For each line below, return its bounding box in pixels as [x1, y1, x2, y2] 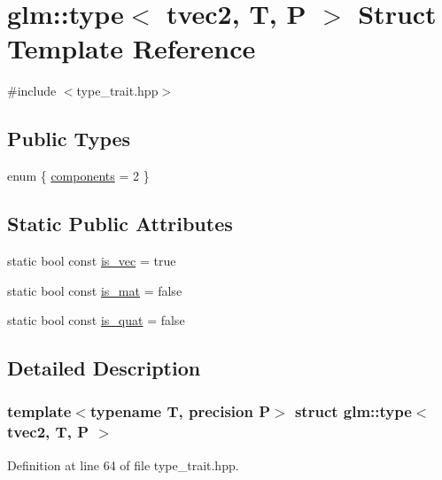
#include [7, 81, 57, 100]
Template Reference [7, 30, 256, 66]
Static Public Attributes [7, 210, 233, 237]
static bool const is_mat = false [7, 281, 182, 299]
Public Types [7, 125, 131, 152]
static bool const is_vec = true [7, 251, 176, 269]
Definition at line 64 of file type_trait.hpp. [7, 455, 239, 474]
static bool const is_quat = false [7, 311, 185, 329]
